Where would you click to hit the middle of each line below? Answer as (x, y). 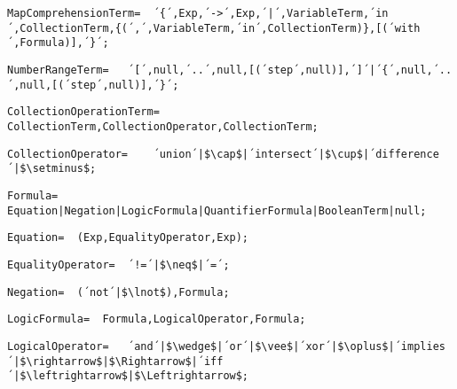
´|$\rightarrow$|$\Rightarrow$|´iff (115, 361)
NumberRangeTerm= (58, 70)
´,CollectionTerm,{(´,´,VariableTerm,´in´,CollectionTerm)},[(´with (214, 28)
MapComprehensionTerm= (74, 13)
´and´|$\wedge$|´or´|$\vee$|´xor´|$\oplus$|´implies (287, 346)
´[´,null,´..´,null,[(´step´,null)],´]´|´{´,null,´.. (290, 70)
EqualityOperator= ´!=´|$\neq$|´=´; (118, 265)
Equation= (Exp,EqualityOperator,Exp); (128, 238)
